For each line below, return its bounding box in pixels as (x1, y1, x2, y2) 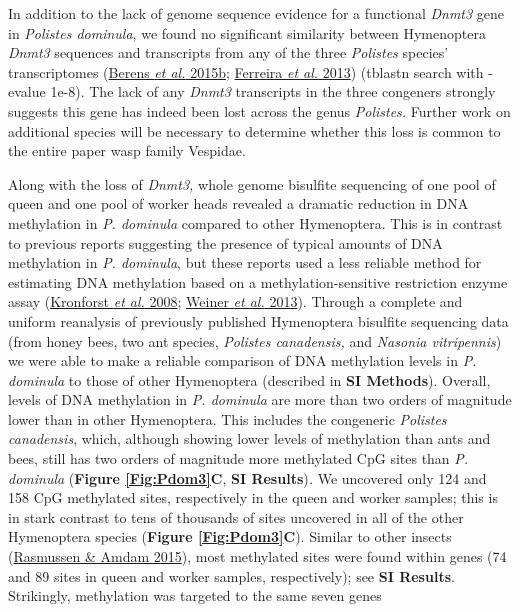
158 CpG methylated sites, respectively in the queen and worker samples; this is (8, 487, 498, 508)
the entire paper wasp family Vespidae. (8, 140, 246, 161)
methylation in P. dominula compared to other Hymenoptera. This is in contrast (8, 212, 503, 233)
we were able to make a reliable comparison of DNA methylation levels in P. (8, 350, 477, 371)
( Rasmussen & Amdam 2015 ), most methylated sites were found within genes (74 (8, 546, 507, 567)
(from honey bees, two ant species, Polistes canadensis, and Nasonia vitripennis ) (8, 330, 502, 351)
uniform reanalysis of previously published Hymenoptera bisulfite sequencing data (8, 310, 509, 331)
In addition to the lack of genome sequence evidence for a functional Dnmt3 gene (8, 3, 505, 23)
